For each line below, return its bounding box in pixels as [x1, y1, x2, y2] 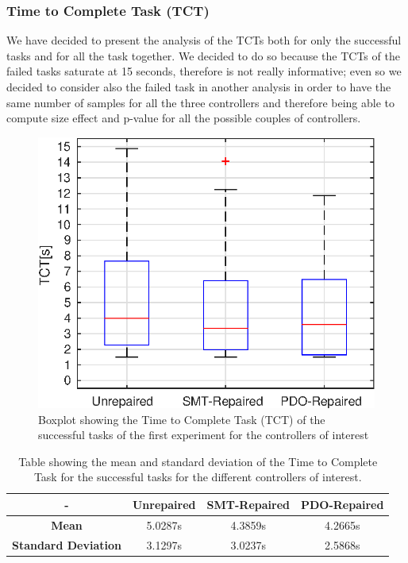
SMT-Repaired [206, 496, 290, 512]
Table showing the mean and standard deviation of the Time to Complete [18, 453, 378, 469]
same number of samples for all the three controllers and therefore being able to [6, 94, 395, 110]
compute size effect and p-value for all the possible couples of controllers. [6, 110, 361, 126]
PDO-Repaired [300, 496, 384, 512]
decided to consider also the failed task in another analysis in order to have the [6, 79, 391, 94]
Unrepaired [132, 496, 196, 512]
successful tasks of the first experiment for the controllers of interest [38, 426, 369, 443]
